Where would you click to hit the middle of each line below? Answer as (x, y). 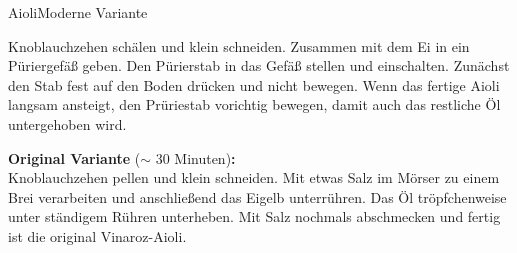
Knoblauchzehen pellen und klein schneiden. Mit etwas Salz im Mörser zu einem (254, 177)
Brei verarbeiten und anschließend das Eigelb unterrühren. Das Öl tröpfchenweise (257, 196)
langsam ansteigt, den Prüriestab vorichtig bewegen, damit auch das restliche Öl (254, 104)
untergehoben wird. (67, 123)
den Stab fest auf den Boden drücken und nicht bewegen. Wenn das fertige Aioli (254, 84)
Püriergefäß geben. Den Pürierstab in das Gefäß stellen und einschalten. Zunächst (259, 65)
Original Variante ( (74, 157)
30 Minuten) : (195, 157)
